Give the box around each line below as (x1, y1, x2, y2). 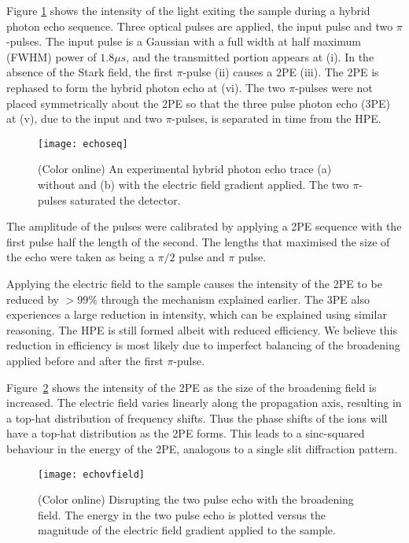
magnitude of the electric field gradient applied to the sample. (38, 522, 336, 538)
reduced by (6, 290, 59, 307)
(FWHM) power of (6, 48, 97, 65)
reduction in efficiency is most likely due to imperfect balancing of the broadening (6, 337, 400, 353)
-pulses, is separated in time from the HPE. (171, 110, 381, 127)
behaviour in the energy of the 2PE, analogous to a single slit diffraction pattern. (6, 440, 398, 456)
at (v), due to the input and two (6, 110, 162, 127)
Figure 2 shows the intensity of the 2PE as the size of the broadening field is (6, 379, 377, 395)
